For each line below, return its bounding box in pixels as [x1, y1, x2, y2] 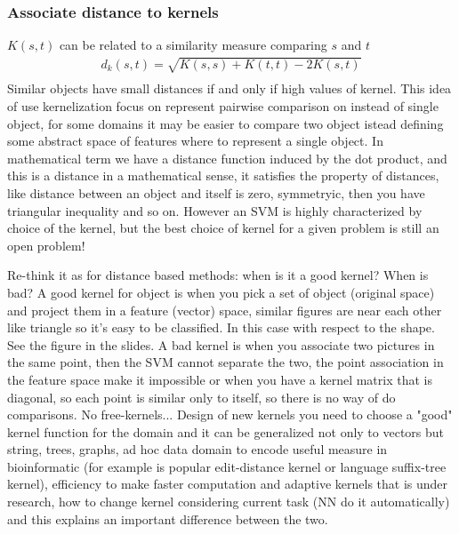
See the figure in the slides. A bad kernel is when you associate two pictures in [7, 335, 435, 354]
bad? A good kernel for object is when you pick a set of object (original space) [7, 283, 435, 301]
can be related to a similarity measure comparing [59, 36, 327, 54]
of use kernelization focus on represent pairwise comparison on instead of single [7, 97, 439, 116]
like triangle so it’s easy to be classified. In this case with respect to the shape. [7, 318, 435, 337]
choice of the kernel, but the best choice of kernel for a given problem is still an [7, 219, 439, 237]
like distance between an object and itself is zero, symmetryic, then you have [7, 183, 425, 202]
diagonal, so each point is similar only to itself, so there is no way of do [7, 387, 396, 406]
